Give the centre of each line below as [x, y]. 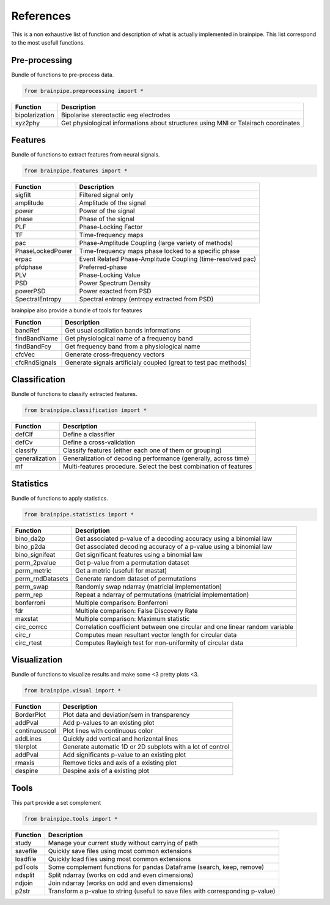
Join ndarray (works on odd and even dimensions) [120, 883]
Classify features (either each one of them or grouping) [142, 450]
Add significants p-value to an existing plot [124, 755]
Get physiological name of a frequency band [129, 338]
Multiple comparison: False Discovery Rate [137, 610]
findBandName [36, 338]
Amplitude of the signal [112, 203]
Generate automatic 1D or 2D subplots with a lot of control [146, 747]
